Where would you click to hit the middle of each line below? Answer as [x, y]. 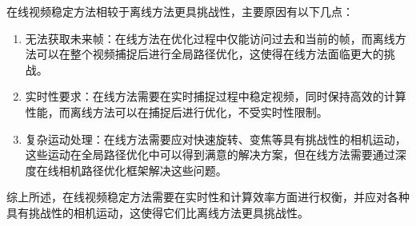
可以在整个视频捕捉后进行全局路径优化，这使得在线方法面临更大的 [210, 54]
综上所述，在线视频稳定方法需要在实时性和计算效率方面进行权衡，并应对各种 [208, 197]
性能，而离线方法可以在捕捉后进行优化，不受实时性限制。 [176, 111]
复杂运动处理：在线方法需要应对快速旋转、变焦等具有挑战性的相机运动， [216, 139]
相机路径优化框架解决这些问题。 [143, 170]
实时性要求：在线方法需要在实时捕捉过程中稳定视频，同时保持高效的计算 [216, 96]
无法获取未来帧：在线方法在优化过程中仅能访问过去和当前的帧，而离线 [210, 38]
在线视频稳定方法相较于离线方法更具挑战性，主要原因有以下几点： [180, 11]
